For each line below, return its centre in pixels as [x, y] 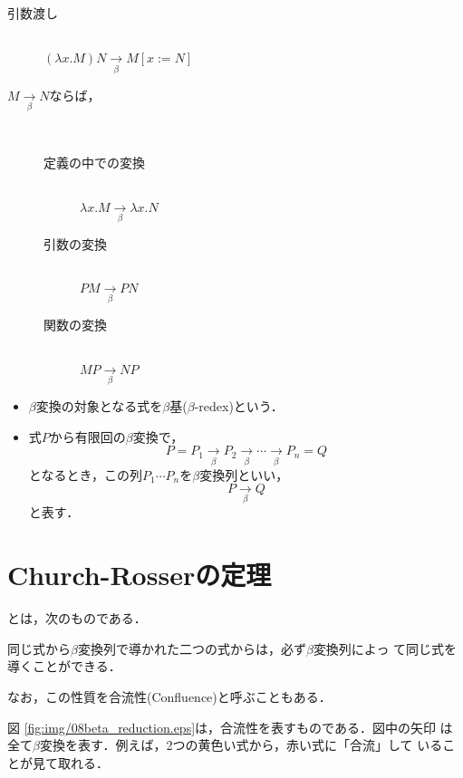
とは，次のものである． [77, 618]
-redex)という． [239, 405]
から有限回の [87, 436]
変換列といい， [244, 474]
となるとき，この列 [85, 474]
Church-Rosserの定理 [140, 575]
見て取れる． [70, 762]
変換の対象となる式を [99, 405]
